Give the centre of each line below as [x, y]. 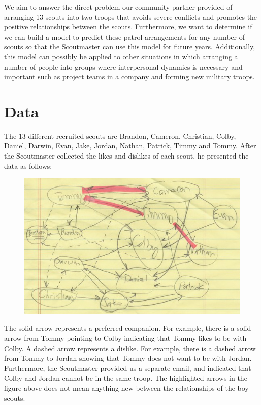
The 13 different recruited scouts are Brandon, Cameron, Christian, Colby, [120, 135]
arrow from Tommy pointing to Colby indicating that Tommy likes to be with [125, 338]
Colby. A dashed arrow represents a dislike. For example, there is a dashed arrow [130, 348]
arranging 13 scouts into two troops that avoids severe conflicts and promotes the [131, 17]
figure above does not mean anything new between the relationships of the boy [126, 387]
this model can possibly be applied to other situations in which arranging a [121, 56]
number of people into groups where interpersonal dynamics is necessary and [123, 66]
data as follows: [28, 165]
